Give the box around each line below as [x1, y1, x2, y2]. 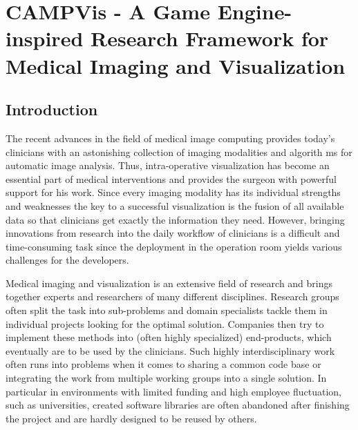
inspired [6, 24, 84, 52]
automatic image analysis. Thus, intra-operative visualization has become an [6, 158, 330, 173]
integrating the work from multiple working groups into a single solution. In [6, 371, 327, 385]
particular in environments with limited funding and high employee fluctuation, [6, 384, 341, 398]
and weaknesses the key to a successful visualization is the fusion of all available [6, 198, 344, 213]
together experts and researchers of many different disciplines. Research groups [6, 289, 339, 304]
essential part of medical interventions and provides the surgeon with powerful [6, 171, 337, 186]
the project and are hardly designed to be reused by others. [6, 411, 257, 425]
